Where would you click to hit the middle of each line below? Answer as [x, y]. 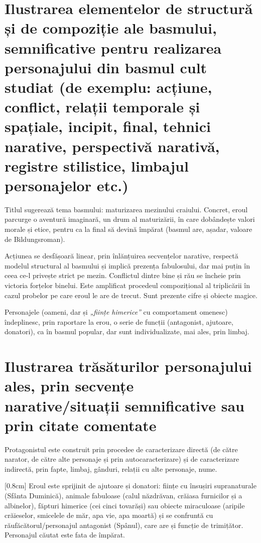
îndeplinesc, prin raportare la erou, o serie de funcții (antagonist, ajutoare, [119, 321]
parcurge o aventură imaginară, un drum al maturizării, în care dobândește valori [130, 219]
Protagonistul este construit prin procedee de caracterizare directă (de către [121, 449]
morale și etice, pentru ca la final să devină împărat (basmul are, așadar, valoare [128, 229]
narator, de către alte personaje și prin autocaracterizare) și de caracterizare [122, 459]
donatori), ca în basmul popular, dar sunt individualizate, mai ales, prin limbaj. [127, 331]
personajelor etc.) [67, 185]
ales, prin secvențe [69, 386]
